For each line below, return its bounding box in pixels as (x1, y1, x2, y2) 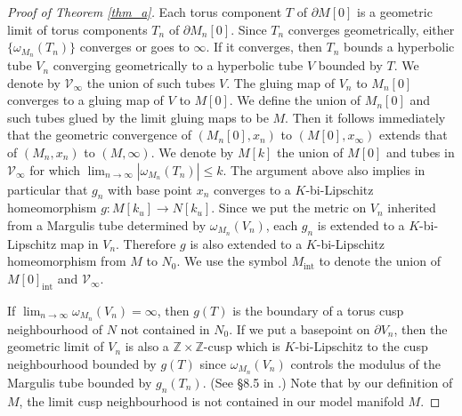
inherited (387, 198, 436, 217)
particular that (7, 180, 88, 198)
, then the (393, 319, 448, 338)
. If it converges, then (206, 37, 322, 56)
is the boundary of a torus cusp (232, 300, 404, 319)
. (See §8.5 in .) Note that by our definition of (202, 372, 453, 391)
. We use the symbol (176, 252, 288, 270)
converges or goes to (79, 37, 190, 56)
